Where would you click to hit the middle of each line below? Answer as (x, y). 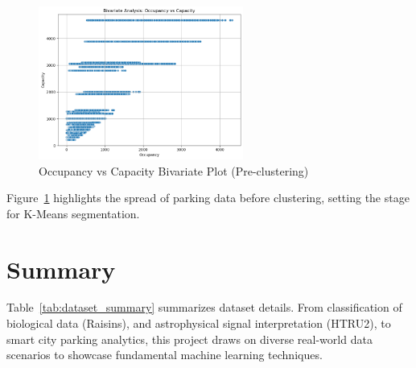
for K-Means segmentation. (73, 213)
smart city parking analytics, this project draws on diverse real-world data (189, 339)
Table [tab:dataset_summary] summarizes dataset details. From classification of (204, 307)
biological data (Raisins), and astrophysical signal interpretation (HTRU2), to (199, 323)
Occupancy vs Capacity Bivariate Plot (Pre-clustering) (174, 170)
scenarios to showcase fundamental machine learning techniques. (165, 355)
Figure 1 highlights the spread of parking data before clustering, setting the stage (208, 198)
